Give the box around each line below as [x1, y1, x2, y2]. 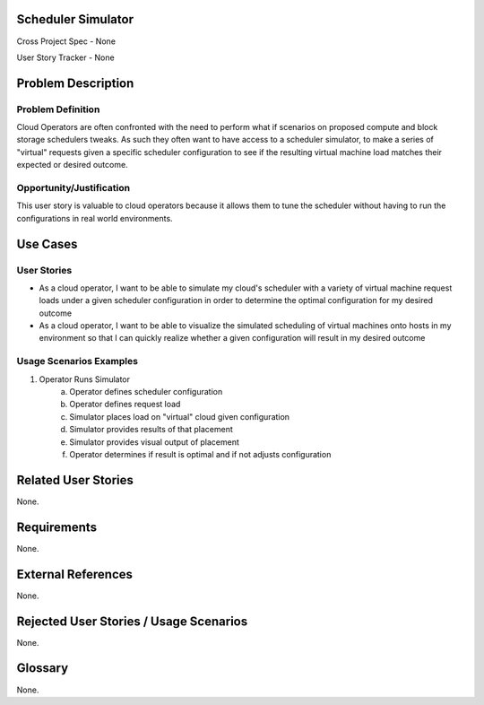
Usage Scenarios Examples [16, 355, 139, 368]
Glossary [16, 660, 69, 676]
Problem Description [16, 75, 134, 91]
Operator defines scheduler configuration [69, 387, 223, 397]
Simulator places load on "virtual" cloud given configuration [69, 411, 290, 422]
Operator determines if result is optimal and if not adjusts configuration [69, 448, 332, 459]
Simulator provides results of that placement [69, 424, 233, 435]
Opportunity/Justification [16, 182, 130, 194]
